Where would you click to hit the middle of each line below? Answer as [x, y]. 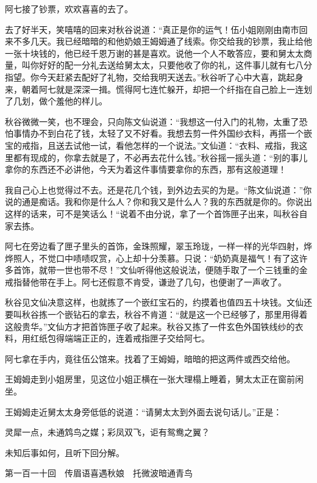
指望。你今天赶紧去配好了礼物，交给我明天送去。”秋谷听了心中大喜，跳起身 [154, 77]
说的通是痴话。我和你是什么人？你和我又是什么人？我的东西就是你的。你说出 [158, 202]
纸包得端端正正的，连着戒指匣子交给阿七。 [124, 338]
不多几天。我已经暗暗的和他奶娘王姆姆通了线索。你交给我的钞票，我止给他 [162, 41]
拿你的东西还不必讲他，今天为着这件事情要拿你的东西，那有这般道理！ [146, 169]
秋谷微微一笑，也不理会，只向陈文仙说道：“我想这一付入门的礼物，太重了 [152, 121]
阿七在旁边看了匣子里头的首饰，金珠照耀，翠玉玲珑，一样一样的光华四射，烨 [158, 246]
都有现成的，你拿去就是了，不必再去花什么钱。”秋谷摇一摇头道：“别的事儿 [160, 157]
